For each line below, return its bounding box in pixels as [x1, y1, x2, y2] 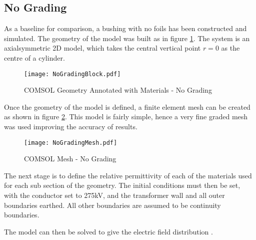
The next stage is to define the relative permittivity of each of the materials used [4, 170, 252, 180]
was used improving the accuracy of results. [4, 121, 137, 132]
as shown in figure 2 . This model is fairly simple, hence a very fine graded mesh [4, 111, 248, 122]
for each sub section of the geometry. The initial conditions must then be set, [4, 180, 240, 190]
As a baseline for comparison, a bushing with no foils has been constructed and [4, 23, 247, 34]
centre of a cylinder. [4, 52, 65, 63]
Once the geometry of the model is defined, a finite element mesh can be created [4, 101, 250, 112]
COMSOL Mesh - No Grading [24, 153, 116, 164]
